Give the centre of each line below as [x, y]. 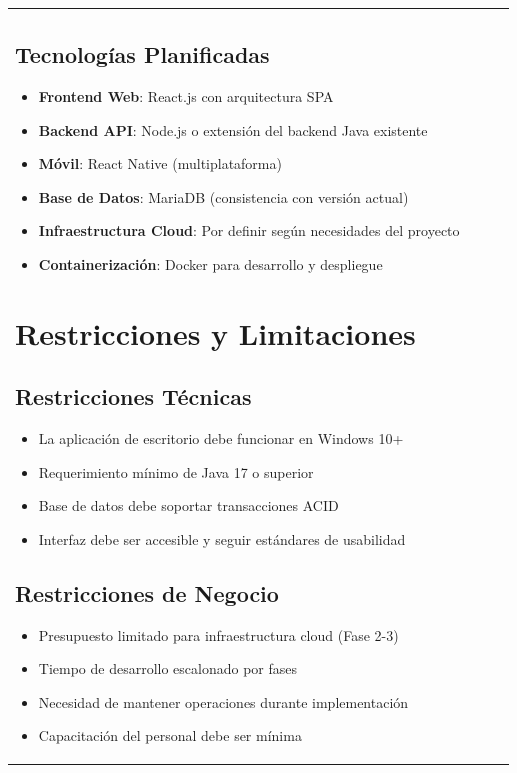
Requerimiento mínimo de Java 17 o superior [176, 471]
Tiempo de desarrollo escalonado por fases [168, 668]
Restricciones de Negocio [147, 592]
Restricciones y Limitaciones [215, 332]
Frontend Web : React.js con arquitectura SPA [186, 95]
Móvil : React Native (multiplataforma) [160, 163]
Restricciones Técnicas [133, 396]
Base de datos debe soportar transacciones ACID [188, 505]
